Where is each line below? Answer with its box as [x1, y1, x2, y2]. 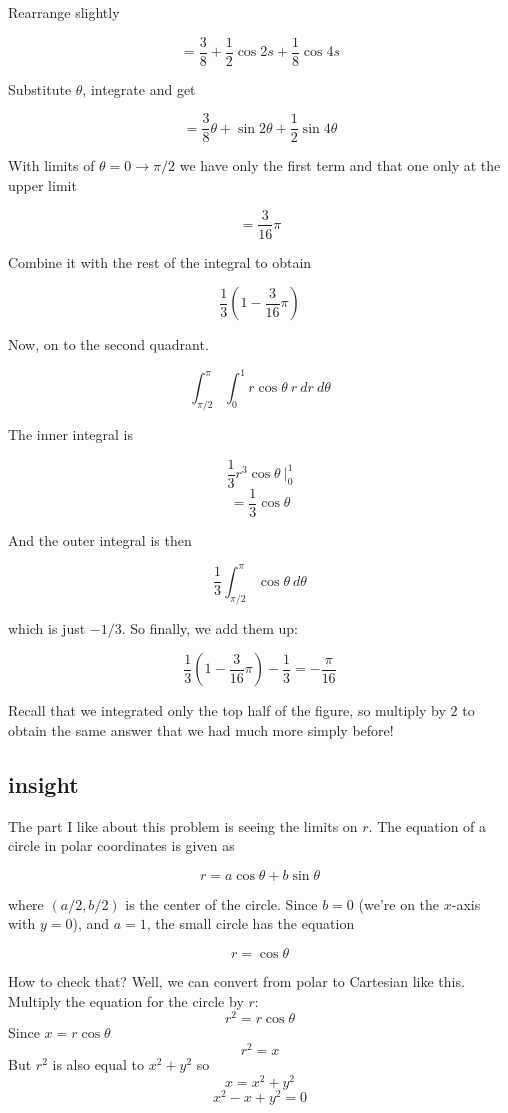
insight [8, 768, 79, 799]
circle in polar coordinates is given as [8, 835, 235, 856]
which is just [8, 617, 86, 638]
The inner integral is [8, 424, 133, 445]
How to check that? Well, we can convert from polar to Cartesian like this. [8, 971, 465, 992]
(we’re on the [358, 893, 440, 914]
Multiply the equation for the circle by [8, 990, 244, 1011]
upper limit [8, 174, 77, 195]
